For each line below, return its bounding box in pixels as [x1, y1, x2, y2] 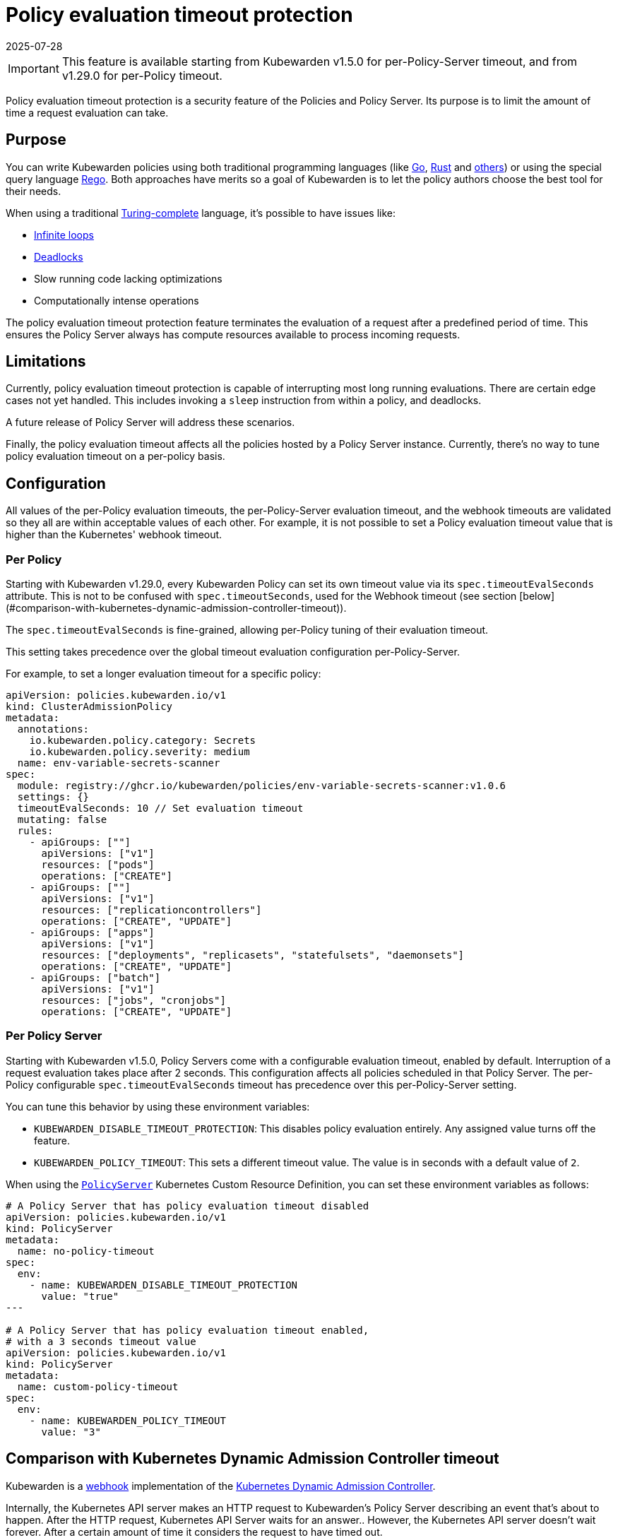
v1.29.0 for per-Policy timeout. [61, 68, 222, 83]
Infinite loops [34, 228, 94, 241]
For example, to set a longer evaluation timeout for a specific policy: [6, 668, 321, 680]
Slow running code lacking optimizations [34, 272, 222, 285]
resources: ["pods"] [41, 859, 155, 871]
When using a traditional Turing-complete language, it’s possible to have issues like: [6, 206, 396, 219]
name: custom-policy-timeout [17, 1380, 179, 1392]
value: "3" [41, 1426, 101, 1438]
